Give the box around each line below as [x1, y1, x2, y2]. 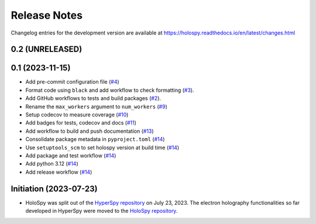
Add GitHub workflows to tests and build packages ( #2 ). [25, 95, 161, 102]
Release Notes [11, 9, 83, 22]
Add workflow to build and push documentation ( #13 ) [25, 127, 154, 135]
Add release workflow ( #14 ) [25, 168, 92, 175]
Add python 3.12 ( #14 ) [25, 160, 78, 167]
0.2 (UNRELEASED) [11, 44, 83, 54]
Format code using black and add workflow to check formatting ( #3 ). [25, 87, 194, 94]
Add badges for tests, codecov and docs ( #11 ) [25, 119, 137, 126]
